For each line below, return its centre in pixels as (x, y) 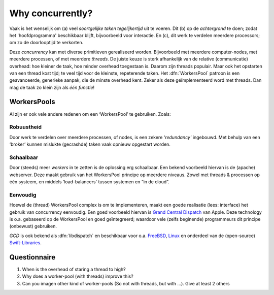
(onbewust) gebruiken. (33, 226)
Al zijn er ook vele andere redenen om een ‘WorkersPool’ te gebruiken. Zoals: (90, 114)
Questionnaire (32, 257)
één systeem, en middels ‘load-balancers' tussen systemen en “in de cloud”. (89, 182)
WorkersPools (32, 102)
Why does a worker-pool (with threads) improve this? (78, 276)
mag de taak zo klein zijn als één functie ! (52, 87)
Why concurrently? (51, 13)
